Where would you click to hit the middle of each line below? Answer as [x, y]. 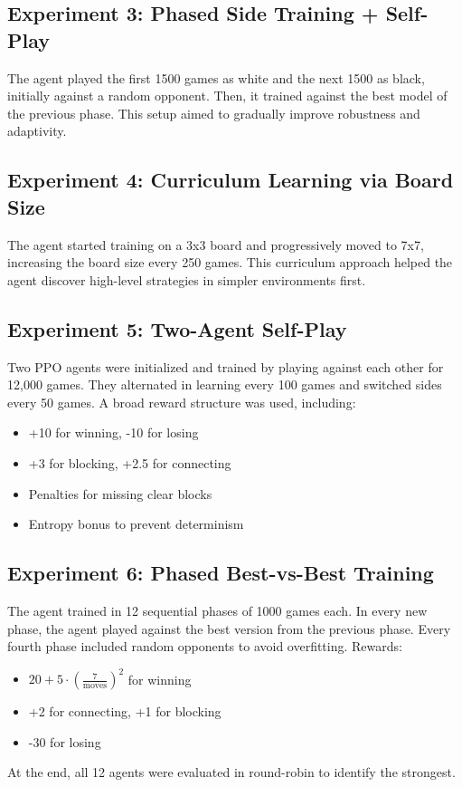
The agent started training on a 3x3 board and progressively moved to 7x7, [216, 244]
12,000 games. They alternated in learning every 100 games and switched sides [225, 384]
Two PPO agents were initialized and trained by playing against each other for [226, 366]
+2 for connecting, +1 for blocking [125, 711]
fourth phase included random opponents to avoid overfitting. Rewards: [205, 646]
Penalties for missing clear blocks [120, 493]
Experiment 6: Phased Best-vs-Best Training [221, 573]
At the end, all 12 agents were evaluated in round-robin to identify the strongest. [231, 772]
